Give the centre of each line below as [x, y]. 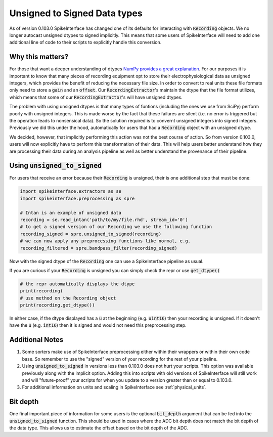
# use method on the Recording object [68, 298]
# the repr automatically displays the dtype [77, 284]
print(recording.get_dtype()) [57, 305]
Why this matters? [39, 57]
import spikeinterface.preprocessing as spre [77, 198]
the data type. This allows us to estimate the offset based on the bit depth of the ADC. [99, 428]
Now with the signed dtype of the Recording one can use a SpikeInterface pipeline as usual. [106, 261]
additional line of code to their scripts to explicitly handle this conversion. [85, 42]
